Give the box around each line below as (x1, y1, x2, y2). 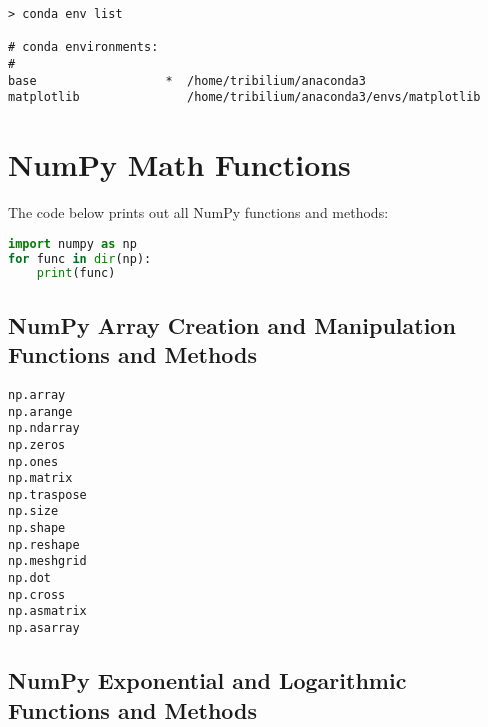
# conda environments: (8, 40, 159, 55)
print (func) (36, 266, 116, 281)
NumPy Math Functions (8, 144, 351, 185)
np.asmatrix (8, 604, 87, 619)
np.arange (8, 404, 73, 419)
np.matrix (8, 471, 73, 486)
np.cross (8, 587, 66, 602)
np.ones (8, 454, 59, 469)
